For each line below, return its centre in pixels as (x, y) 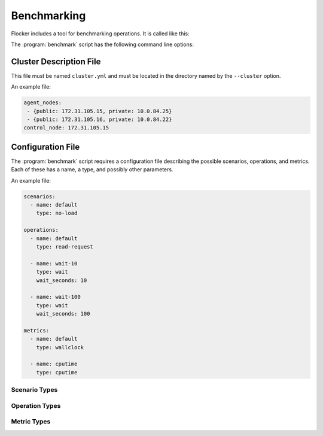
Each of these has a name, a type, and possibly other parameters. (92, 169)
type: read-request (65, 246)
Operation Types (36, 405)
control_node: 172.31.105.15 (66, 128)
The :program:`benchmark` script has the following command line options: (103, 44)
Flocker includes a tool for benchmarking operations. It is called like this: (100, 34)
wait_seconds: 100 (63, 314)
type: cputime (57, 372)
